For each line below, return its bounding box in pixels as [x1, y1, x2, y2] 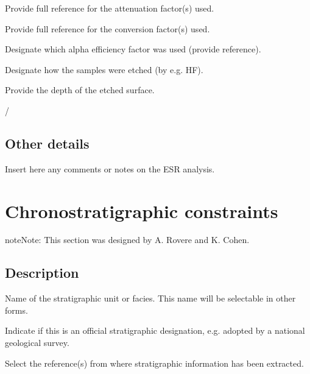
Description [5, 263, 79, 282]
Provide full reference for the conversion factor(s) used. [5, 22, 210, 35]
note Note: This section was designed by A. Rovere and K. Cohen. [5, 233, 250, 246]
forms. [5, 303, 28, 316]
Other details [5, 133, 90, 152]
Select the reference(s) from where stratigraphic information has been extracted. [5, 356, 304, 369]
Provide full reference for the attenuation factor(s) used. [5, 2, 214, 14]
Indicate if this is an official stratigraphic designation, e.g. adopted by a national [5, 324, 305, 337]
